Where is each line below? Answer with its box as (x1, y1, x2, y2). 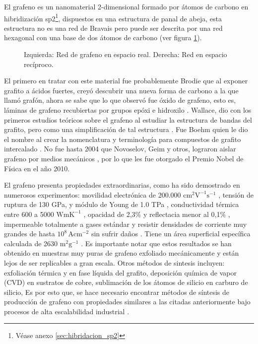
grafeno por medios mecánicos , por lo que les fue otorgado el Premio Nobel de (4, 153, 244, 163)
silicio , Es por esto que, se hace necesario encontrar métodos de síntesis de (4, 286, 230, 297)
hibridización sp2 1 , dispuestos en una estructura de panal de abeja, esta (4, 11, 222, 23)
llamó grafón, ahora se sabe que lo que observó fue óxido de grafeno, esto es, (4, 95, 236, 105)
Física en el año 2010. (4, 163, 70, 173)
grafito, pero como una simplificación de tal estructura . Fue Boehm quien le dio (4, 124, 248, 135)
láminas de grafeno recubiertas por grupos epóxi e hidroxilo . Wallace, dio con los (4, 105, 252, 115)
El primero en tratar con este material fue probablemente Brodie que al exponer (4, 75, 248, 86)
